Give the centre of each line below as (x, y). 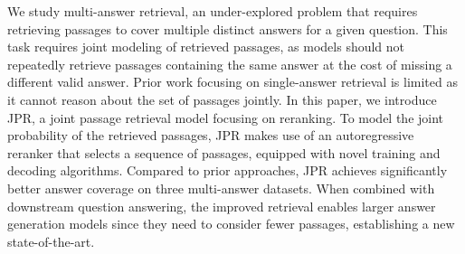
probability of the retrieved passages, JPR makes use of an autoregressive (211, 135)
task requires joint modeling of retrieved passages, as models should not (206, 47)
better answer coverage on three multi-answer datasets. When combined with (221, 188)
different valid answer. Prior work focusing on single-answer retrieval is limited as (232, 82)
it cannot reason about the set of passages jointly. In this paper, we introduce (222, 99)
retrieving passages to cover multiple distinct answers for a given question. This (228, 28)
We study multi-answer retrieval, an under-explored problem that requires (213, 11)
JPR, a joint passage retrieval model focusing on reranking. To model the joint (226, 117)
